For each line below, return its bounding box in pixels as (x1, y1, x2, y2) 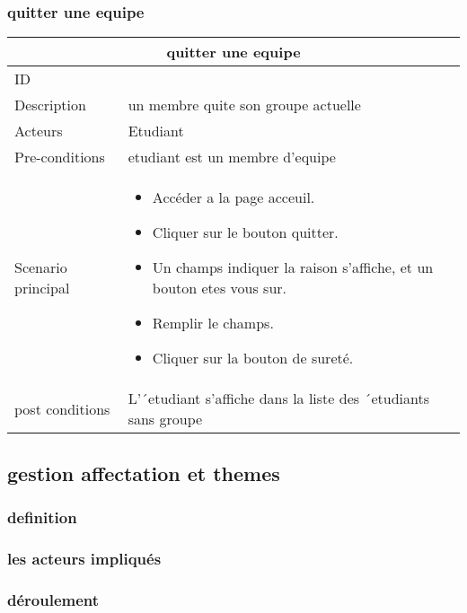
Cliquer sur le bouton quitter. (152, 222, 339, 243)
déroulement (7, 588, 100, 610)
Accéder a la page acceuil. (152, 187, 315, 208)
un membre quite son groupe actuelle (128, 94, 361, 116)
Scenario (14, 257, 67, 278)
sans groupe (128, 408, 203, 430)
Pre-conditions (14, 146, 105, 168)
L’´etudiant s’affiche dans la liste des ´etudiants (128, 388, 429, 409)
